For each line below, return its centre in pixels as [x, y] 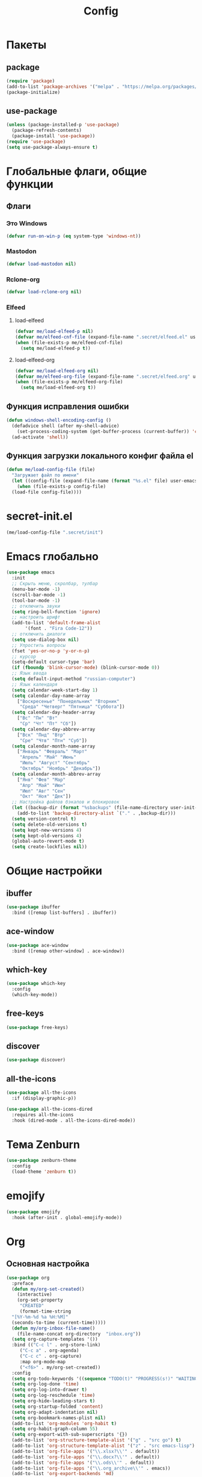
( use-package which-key [36, 984]
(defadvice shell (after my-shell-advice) [66, 426]
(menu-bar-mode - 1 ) [36, 589]
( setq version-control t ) [44, 819]
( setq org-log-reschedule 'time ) [54, 1396]
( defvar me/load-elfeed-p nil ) [54, 332]
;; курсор [24, 657]
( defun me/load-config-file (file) [51, 470]
